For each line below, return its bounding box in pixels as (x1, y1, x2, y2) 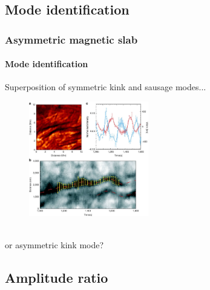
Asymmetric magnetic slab (5, 31, 138, 47)
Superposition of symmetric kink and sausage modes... (5, 81, 206, 93)
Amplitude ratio (5, 268, 108, 287)
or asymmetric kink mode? (5, 239, 104, 251)
